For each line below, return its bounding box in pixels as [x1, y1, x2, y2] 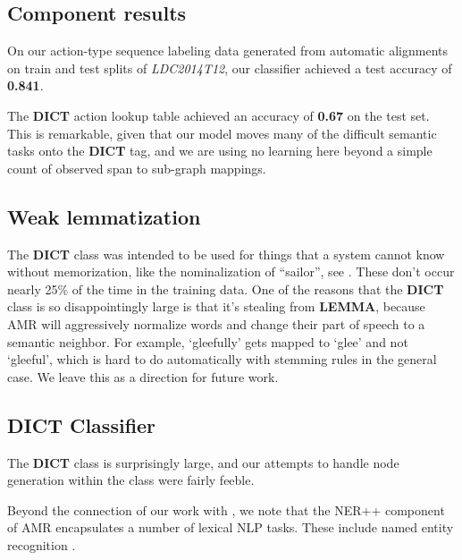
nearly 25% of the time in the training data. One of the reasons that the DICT [7, 279, 444, 298]
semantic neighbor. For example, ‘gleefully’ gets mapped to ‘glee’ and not [7, 332, 408, 351]
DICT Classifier [7, 411, 156, 438]
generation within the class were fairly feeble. [7, 471, 255, 489]
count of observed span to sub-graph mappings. [7, 158, 266, 177]
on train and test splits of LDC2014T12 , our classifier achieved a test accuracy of [7, 58, 452, 77]
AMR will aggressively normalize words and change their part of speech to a [7, 314, 425, 333]
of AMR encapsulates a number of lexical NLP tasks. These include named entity [7, 518, 454, 537]
